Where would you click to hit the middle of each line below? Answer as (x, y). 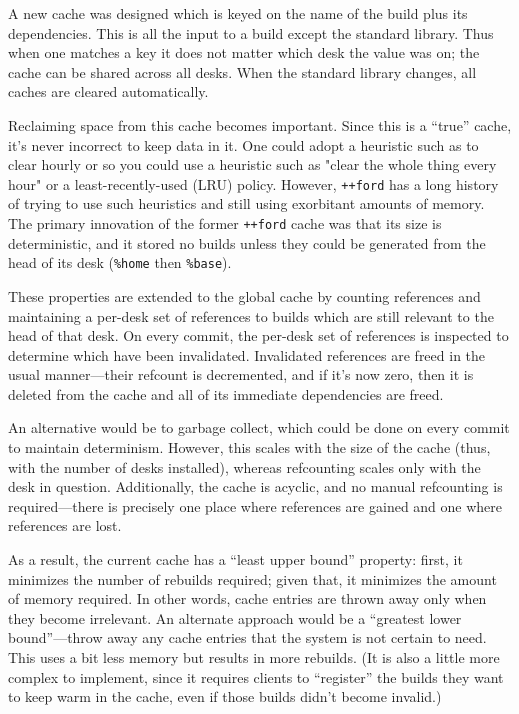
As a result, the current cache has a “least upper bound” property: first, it (235, 559)
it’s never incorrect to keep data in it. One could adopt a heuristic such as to (243, 144)
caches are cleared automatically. (108, 91)
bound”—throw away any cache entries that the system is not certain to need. (247, 637)
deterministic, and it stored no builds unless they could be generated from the (247, 242)
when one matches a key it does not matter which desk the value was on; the (244, 52)
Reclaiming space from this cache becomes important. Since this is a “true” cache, (260, 124)
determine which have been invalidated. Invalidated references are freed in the (247, 354)
